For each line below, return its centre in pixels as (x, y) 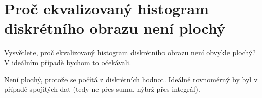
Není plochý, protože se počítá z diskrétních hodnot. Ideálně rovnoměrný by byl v (131, 79)
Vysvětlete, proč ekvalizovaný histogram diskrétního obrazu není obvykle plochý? (130, 52)
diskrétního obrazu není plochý (115, 28)
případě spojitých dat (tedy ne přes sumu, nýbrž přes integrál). (102, 89)
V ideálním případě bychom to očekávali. (68, 62)
